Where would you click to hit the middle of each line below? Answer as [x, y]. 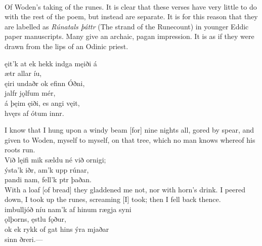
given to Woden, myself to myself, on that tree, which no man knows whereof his [130, 139]
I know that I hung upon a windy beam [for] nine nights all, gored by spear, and [129, 130]
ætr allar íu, [23, 73]
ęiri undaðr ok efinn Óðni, [45, 83]
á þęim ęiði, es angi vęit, [42, 102]
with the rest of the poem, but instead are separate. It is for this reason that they [131, 16]
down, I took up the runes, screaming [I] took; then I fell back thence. [113, 199]
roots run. [20, 150]
